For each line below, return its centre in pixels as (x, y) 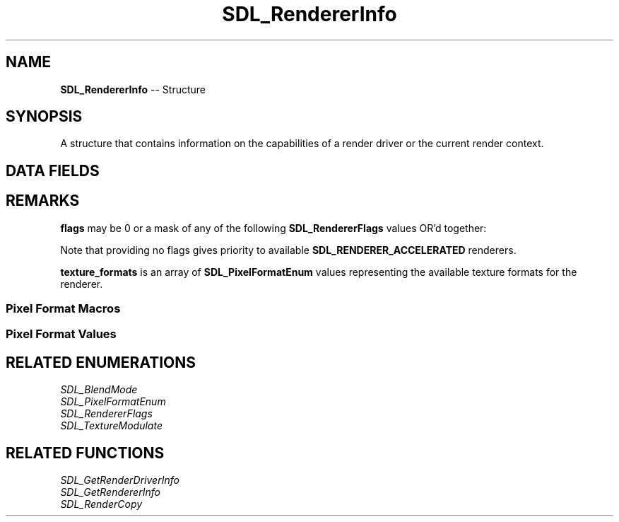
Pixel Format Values (61, 334)
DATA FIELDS (53, 170)
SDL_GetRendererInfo (110, 492)
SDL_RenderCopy (101, 504)
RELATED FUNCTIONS (85, 453)
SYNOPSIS (44, 117)
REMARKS (43, 201)
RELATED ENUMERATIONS (101, 362)
